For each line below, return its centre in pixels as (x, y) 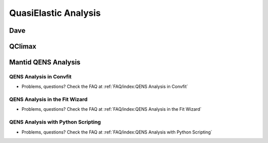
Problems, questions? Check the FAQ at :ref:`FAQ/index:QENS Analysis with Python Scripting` (117, 132)
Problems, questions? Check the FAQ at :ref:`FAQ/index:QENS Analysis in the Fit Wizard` (112, 109)
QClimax (23, 46)
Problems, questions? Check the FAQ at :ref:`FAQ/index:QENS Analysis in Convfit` (105, 86)
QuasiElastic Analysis (55, 13)
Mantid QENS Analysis (45, 62)
